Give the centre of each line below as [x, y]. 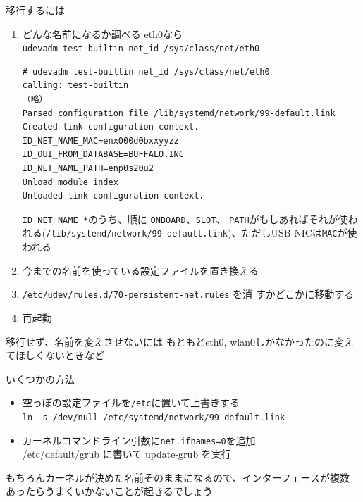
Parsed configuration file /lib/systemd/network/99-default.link [179, 113]
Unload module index [70, 182]
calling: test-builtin [75, 86]
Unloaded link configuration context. [113, 196]
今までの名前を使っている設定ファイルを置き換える [140, 270]
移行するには [35, 10]
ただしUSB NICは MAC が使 [299, 233]
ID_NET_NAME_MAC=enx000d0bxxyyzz [100, 140]
